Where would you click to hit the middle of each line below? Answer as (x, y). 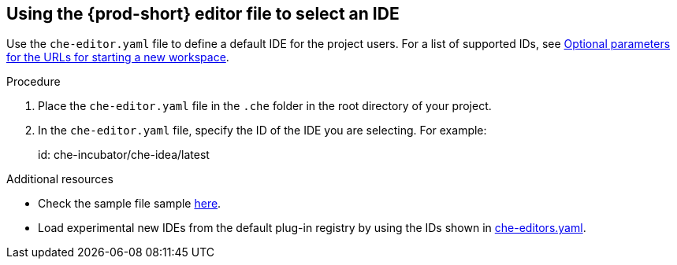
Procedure (33, 82)
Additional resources (60, 179)
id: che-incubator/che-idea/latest (124, 155)
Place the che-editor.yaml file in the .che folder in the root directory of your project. (265, 106)
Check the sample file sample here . (130, 204)
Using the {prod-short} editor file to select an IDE (203, 14)
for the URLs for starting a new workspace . (118, 57)
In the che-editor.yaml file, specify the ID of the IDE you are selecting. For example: (262, 131)
